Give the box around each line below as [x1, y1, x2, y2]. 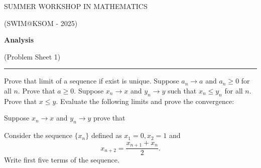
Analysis [4, 34, 34, 45]
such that [167, 85, 197, 95]
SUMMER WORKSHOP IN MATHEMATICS [4, 1, 148, 11]
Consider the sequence [4, 130, 72, 140]
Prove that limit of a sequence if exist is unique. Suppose [4, 75, 179, 86]
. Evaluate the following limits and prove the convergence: [56, 95, 234, 106]
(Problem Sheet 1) [4, 51, 61, 61]
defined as [91, 130, 122, 140]
